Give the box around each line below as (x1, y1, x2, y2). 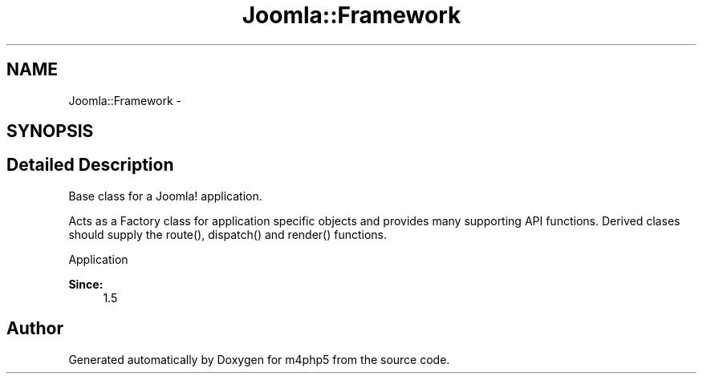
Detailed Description (6, 155, 174, 176)
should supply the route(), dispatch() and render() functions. (68, 227, 388, 241)
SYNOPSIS (6, 121, 94, 142)
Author (6, 318, 63, 339)
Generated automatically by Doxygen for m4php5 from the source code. (68, 352, 450, 366)
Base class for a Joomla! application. (68, 188, 262, 203)
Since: (68, 277, 104, 291)
